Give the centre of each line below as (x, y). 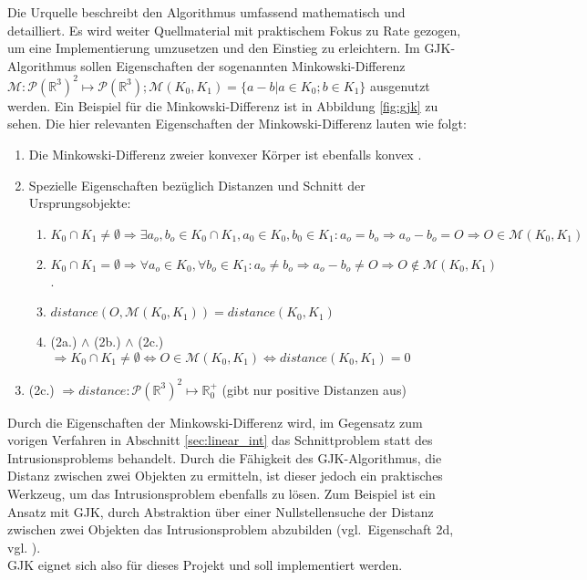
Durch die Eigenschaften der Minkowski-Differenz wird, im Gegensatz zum (215, 422)
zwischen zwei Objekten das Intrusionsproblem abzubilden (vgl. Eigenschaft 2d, (231, 529)
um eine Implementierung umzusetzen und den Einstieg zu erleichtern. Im (214, 48)
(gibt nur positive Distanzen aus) (314, 389)
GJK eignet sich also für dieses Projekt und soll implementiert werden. (205, 565)
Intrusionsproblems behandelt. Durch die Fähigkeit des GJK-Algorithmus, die (225, 457)
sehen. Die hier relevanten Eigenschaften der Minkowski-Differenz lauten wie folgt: (237, 124)
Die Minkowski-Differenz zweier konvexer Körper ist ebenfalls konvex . (225, 155)
